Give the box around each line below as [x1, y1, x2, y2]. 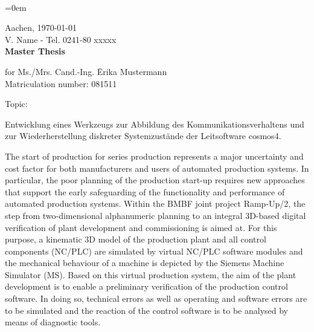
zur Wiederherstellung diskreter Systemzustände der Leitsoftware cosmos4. [5, 129, 281, 142]
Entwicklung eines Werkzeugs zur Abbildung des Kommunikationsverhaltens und [5, 117, 304, 130]
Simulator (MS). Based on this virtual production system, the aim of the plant [5, 268, 296, 281]
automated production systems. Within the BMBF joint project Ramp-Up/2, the [5, 197, 306, 210]
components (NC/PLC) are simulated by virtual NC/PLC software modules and [5, 244, 303, 257]
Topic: [5, 97, 28, 110]
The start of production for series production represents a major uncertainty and [5, 149, 304, 162]
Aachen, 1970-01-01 [5, 21, 77, 34]
